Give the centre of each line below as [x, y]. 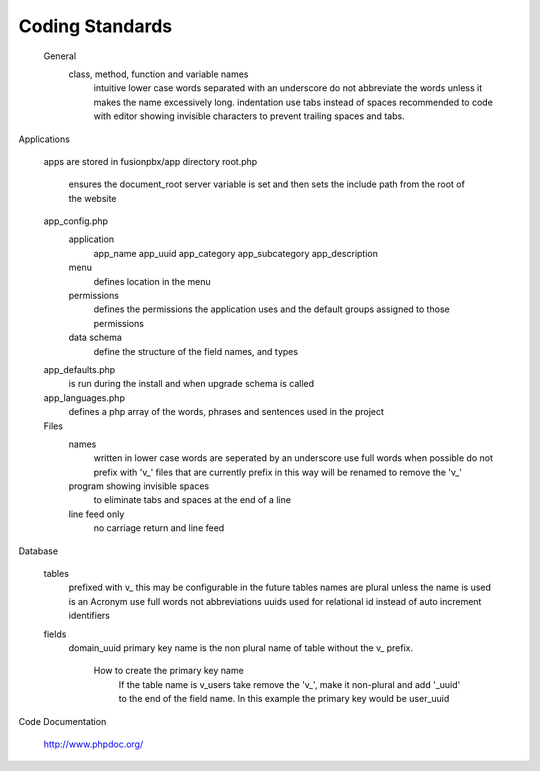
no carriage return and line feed [159, 528]
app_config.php [76, 221]
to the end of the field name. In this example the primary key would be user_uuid [284, 699]
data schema [95, 337]
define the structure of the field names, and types [196, 351]
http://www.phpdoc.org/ [93, 744]
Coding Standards [95, 26]
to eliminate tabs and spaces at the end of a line [192, 500]
